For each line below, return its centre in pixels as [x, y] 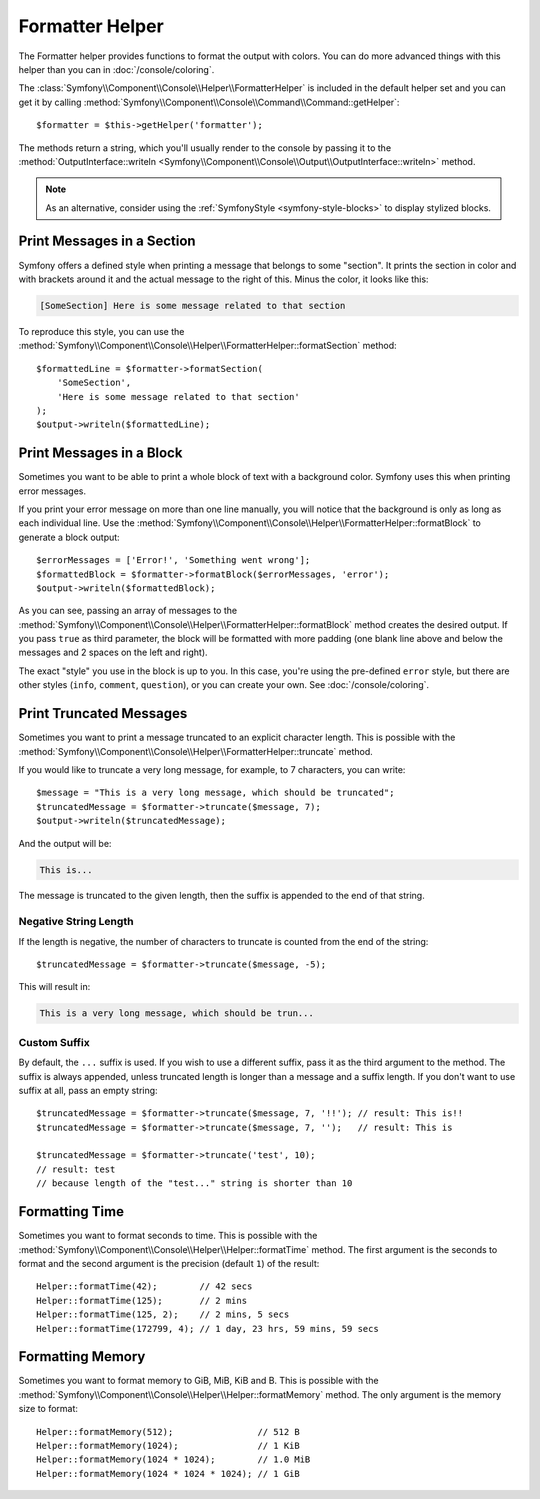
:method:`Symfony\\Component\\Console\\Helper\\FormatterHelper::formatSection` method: [207, 346]
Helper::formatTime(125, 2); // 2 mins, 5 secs [163, 1314]
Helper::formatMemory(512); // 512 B [168, 1431]
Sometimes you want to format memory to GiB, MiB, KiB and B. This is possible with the [198, 1381]
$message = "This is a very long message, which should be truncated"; [215, 793]
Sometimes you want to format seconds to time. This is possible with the [168, 1236]
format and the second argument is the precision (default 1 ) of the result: [169, 1263]
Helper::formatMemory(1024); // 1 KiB [168, 1445]
